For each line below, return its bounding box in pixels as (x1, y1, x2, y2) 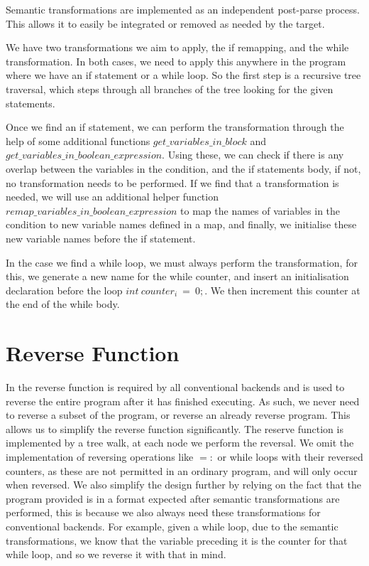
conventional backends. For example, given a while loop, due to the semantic (6, 518, 338, 533)
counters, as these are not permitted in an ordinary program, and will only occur (6, 463, 358, 478)
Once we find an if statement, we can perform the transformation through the (6, 119, 344, 134)
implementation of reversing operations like (6, 449, 194, 464)
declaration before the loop (6, 282, 123, 297)
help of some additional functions (6, 133, 150, 148)
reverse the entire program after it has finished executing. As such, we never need (6, 393, 360, 408)
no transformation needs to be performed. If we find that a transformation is (6, 175, 339, 190)
